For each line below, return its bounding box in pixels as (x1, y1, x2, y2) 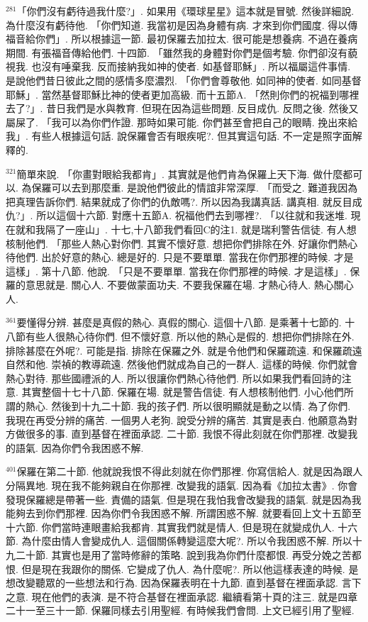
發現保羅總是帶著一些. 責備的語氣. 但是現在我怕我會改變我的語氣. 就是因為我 (6, 492, 362, 506)
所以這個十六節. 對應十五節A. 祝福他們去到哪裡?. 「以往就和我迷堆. (36, 208, 347, 223)
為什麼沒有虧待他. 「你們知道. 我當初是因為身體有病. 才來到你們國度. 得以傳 (6, 17, 358, 32)
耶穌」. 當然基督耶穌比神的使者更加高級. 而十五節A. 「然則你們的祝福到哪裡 (6, 87, 359, 101)
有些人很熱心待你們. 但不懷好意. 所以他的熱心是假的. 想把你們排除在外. (25, 329, 355, 344)
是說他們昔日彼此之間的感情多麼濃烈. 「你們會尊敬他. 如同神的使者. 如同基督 (6, 72, 362, 87)
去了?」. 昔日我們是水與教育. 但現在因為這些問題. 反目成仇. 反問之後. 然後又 (6, 101, 359, 116)
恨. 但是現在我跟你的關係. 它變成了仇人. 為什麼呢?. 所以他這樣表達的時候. (6, 561, 345, 576)
